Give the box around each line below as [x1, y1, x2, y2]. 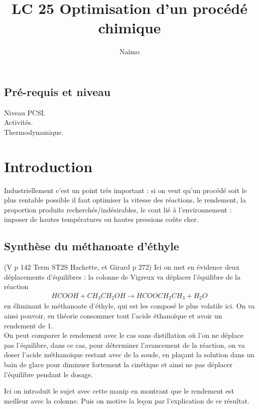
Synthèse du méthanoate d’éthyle [4, 238, 179, 254]
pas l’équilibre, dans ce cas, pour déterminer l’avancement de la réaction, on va [4, 339, 245, 350]
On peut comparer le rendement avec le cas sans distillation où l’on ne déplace [4, 330, 244, 340]
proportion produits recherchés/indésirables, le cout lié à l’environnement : [4, 204, 232, 214]
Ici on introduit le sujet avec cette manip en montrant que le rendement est [4, 386, 234, 396]
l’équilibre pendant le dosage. [4, 369, 93, 379]
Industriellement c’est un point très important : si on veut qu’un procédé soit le [4, 185, 247, 195]
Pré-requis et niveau [4, 84, 111, 99]
